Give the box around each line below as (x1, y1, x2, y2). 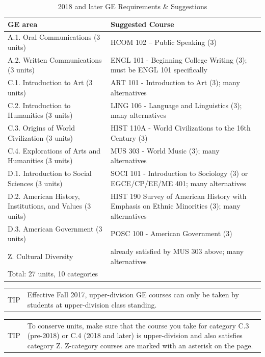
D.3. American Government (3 (8, 223, 102, 234)
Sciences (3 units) (8, 177, 63, 188)
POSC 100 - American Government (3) (110, 228, 232, 239)
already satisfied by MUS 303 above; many (110, 245, 244, 256)
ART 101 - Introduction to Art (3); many (110, 77, 240, 88)
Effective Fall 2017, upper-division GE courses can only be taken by (27, 289, 239, 300)
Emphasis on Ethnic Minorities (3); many (110, 200, 241, 211)
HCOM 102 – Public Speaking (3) (110, 37, 217, 47)
